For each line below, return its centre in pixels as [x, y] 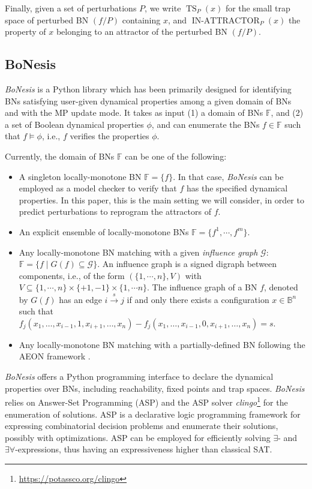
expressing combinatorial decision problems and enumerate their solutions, [142, 426]
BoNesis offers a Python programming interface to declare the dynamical [139, 376]
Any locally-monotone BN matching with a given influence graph [138, 252]
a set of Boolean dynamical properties [74, 124]
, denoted [281, 287]
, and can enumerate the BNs [205, 124]
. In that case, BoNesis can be [228, 176]
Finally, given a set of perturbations [71, 8]
